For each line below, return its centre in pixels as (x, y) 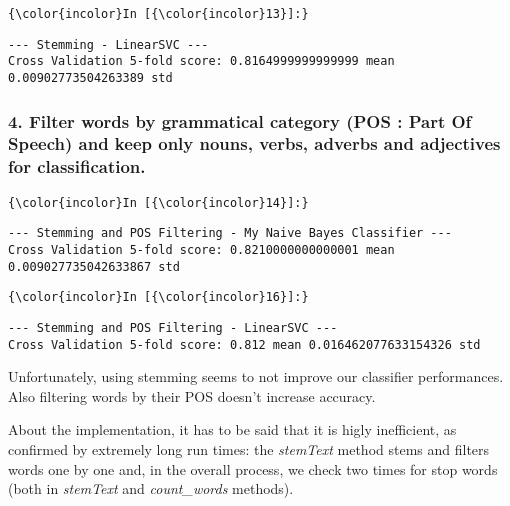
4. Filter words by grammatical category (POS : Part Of (240, 120)
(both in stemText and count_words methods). (151, 488)
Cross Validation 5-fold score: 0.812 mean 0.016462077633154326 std (244, 344)
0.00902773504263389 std (90, 77)
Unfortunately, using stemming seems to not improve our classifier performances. (256, 376)
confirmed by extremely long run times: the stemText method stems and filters (249, 449)
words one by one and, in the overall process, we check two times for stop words (253, 468)
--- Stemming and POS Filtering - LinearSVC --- (173, 327)
